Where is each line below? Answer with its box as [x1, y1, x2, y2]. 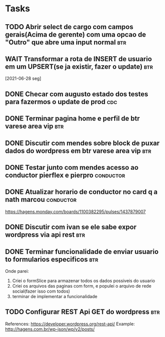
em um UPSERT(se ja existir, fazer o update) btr [5, 62, 153, 71]
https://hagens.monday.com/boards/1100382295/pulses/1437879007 [5, 208, 146, 215]
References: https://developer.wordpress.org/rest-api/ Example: [5, 321, 135, 327]
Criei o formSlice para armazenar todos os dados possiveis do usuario [12, 277, 155, 284]
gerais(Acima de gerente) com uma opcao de [5, 30, 146, 38]
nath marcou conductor [5, 195, 77, 204]
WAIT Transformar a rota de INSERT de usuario [5, 55, 152, 63]
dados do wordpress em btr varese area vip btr [5, 147, 152, 155]
